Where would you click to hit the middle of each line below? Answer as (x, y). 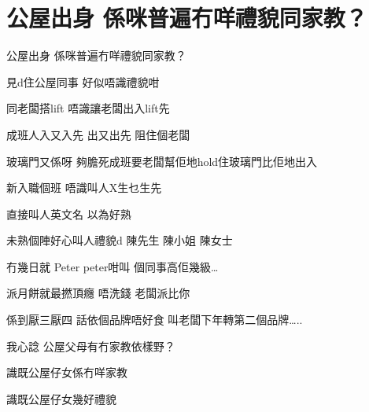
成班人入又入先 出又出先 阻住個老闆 (98, 134)
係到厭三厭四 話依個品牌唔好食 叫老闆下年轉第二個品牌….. (155, 320)
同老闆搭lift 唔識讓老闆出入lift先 (88, 108)
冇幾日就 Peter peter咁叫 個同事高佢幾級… (113, 266)
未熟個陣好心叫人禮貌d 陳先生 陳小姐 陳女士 (120, 240)
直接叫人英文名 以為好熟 (69, 213)
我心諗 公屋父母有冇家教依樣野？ (91, 346)
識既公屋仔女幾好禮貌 (61, 398)
